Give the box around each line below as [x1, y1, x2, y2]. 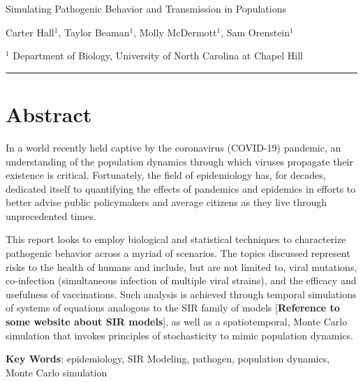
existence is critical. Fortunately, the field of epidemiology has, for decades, [6, 168, 326, 182]
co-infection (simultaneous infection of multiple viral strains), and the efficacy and [6, 273, 357, 288]
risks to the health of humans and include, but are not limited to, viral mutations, [6, 259, 357, 274]
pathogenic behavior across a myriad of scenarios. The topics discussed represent [6, 246, 350, 260]
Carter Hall [6, 24, 54, 39]
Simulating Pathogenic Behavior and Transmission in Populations [6, 1, 286, 15]
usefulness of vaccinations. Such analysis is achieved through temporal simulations [6, 286, 357, 301]
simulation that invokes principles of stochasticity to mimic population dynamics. [6, 328, 353, 342]
